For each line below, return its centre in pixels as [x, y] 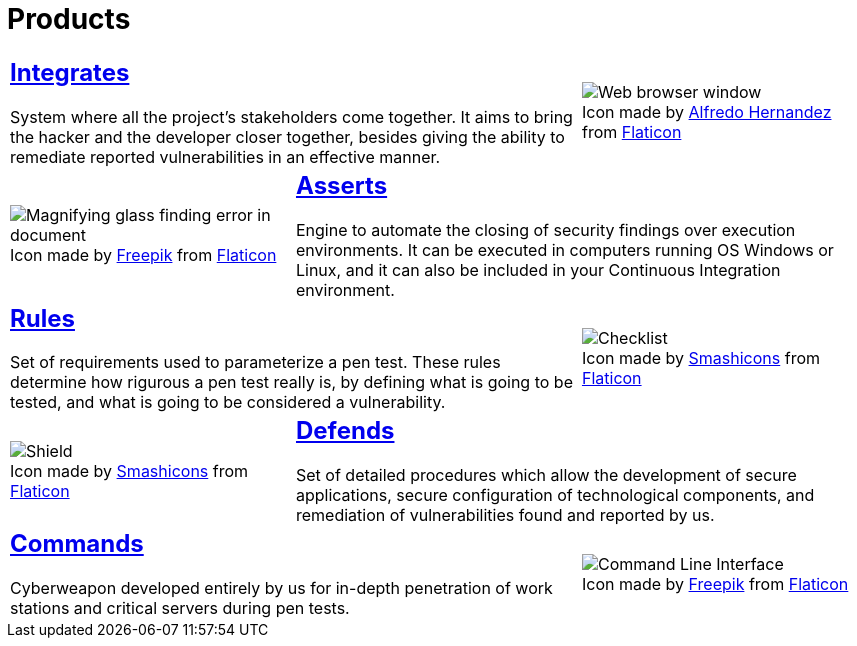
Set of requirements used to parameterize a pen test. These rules [255, 362]
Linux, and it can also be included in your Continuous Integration [538, 269]
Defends [345, 431]
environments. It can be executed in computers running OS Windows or [564, 249]
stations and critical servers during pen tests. [180, 608]
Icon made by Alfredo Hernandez [706, 112]
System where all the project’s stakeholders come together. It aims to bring [291, 116]
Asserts [341, 185]
